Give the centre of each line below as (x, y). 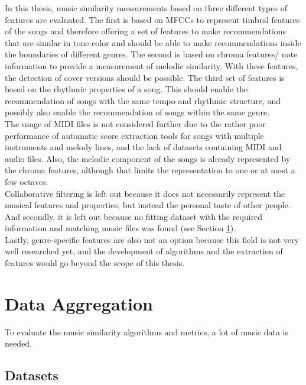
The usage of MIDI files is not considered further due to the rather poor (135, 123)
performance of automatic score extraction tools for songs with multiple (134, 135)
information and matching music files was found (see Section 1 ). (121, 228)
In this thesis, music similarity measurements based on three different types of (146, 8)
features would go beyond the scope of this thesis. (95, 263)
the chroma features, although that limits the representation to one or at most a (150, 170)
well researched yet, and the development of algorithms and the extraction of (144, 251)
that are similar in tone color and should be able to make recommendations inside (153, 42)
